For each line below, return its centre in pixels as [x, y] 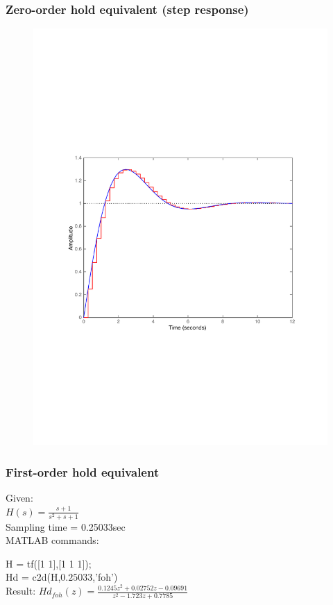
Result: [21, 591]
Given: [19, 497]
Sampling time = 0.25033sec [66, 526]
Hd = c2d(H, [33, 577]
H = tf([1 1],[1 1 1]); [49, 563]
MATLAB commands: [52, 540]
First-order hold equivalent [83, 471]
